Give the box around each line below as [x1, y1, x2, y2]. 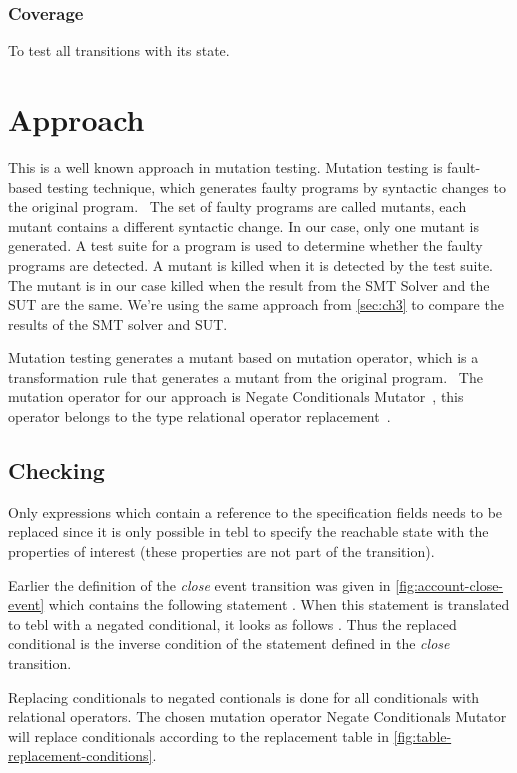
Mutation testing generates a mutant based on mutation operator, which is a [8, 347, 479, 368]
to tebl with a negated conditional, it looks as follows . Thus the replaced [8, 613, 457, 634]
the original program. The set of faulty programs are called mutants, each [8, 196, 467, 217]
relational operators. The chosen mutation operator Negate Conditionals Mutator [8, 706, 507, 727]
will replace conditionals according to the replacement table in [8, 725, 389, 746]
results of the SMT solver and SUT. [8, 313, 228, 334]
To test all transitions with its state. [8, 40, 230, 61]
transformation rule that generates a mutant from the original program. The [8, 366, 483, 387]
